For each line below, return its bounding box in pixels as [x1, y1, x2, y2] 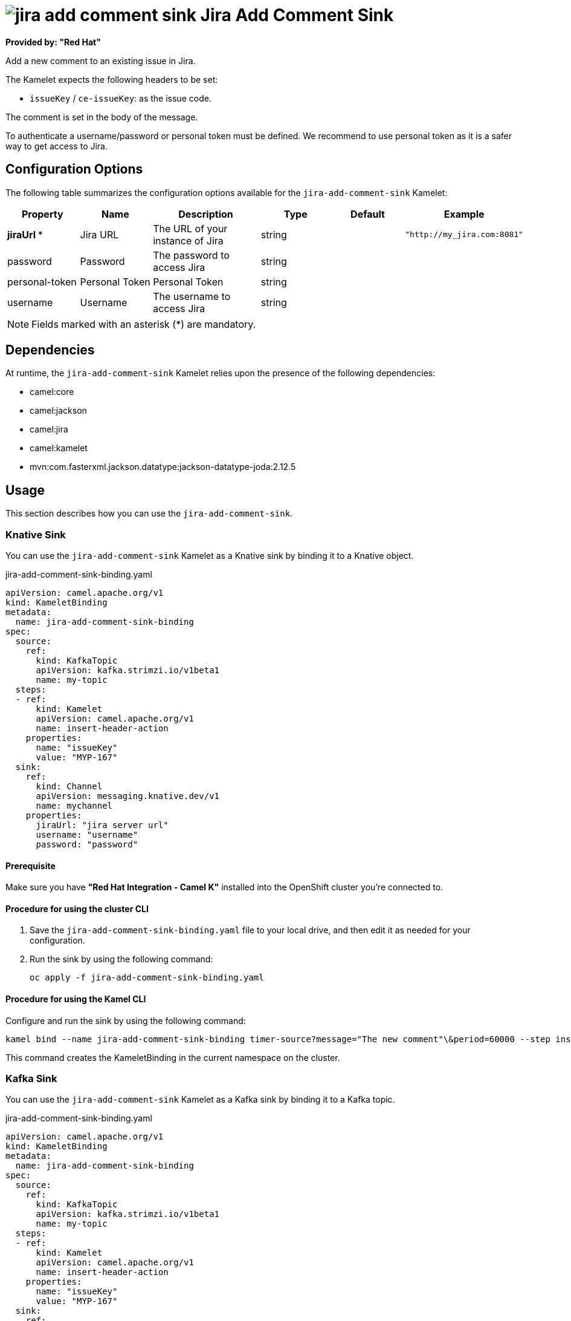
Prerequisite [5, 860, 56, 871]
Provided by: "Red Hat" [5, 36, 101, 47]
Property [21, 207, 63, 220]
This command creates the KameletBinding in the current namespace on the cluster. [5, 1052, 340, 1063]
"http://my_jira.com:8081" [405, 230, 523, 240]
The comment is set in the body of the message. [5, 111, 198, 122]
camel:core [30, 387, 74, 397]
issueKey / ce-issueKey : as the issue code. [30, 93, 211, 103]
